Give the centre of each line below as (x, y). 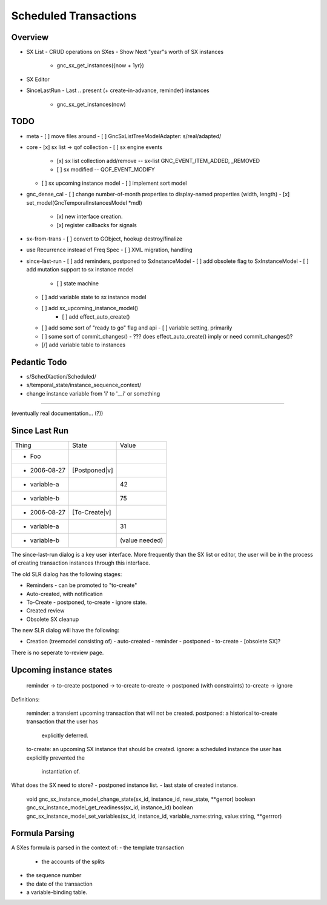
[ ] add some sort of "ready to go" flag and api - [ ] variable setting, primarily (137, 328)
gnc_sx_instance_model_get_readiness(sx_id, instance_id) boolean (110, 807)
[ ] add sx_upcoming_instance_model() (90, 308)
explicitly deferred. (65, 735)
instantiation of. (61, 771)
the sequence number (54, 875)
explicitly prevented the (55, 758)
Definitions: (25, 699)
